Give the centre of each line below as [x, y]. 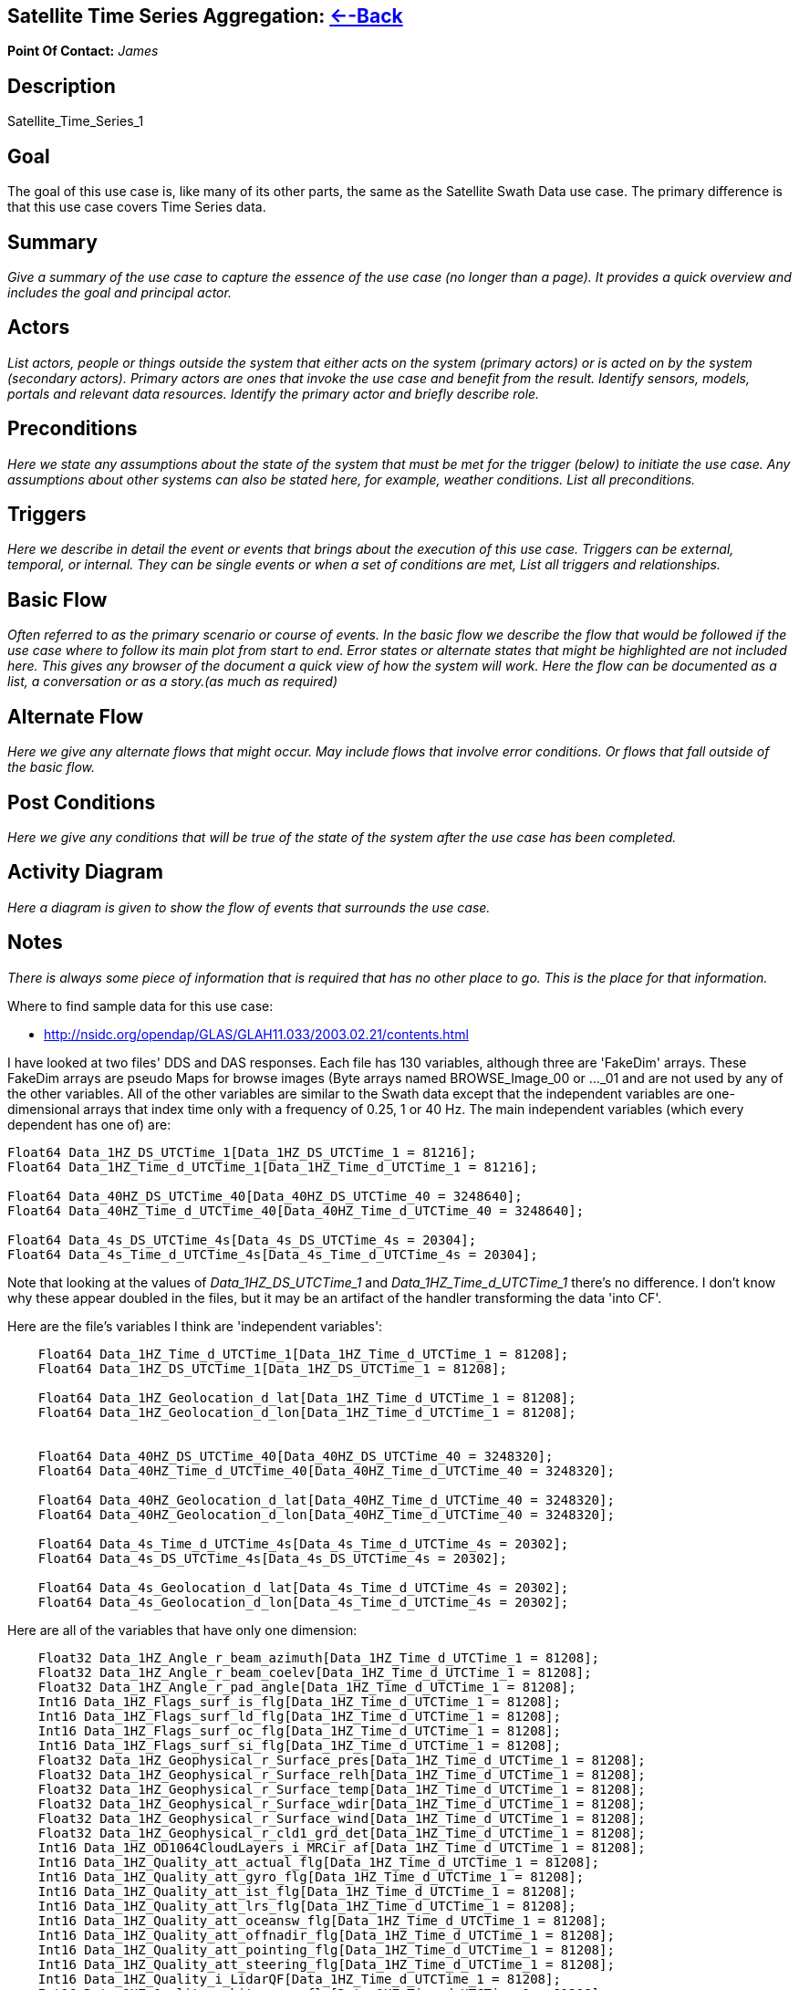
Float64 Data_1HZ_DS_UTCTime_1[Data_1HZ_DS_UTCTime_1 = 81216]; [242, 1152]
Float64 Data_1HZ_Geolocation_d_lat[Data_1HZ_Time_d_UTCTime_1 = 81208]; [307, 1397]
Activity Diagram [85, 872]
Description [62, 86]
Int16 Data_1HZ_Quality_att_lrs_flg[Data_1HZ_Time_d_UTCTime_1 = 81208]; [307, 1906]
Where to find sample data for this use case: [140, 1005]
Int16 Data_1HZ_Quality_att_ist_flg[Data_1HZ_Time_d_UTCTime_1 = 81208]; [307, 1891]
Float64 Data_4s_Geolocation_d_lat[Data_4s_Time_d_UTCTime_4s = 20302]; [303, 1587]
